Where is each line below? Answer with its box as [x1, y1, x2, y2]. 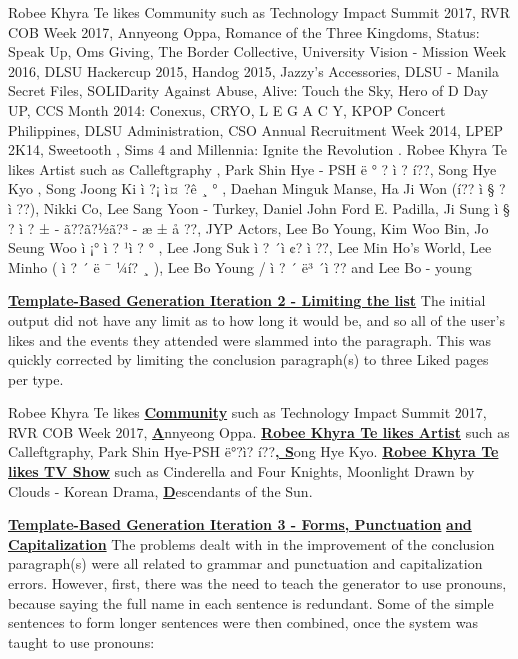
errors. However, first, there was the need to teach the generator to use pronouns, [8, 573, 507, 594]
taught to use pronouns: [8, 631, 155, 652]
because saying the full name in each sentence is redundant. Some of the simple [8, 592, 494, 613]
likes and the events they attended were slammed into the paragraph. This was [8, 329, 492, 350]
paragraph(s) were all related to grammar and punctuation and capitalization [8, 553, 483, 574]
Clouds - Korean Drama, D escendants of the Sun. [8, 480, 313, 501]
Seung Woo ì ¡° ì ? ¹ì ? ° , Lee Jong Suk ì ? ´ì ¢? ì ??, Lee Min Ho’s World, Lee [8, 237, 492, 258]
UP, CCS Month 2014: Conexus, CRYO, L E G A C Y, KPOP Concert [8, 99, 446, 120]
